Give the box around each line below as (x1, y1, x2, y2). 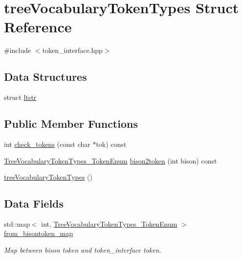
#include (4, 45, 31, 55)
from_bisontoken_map (4, 228, 73, 238)
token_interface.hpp (42, 45, 103, 55)
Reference (4, 17, 72, 37)
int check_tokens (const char (4, 139, 90, 149)
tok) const (96, 139, 127, 149)
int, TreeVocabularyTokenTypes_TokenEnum (41, 218, 177, 229)
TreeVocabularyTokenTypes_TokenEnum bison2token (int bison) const (4, 155, 217, 165)
